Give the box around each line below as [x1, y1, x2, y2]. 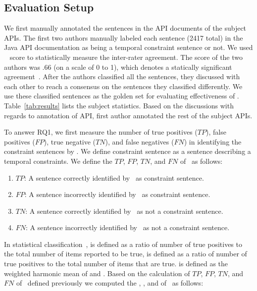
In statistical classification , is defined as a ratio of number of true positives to [4, 239, 242, 249]
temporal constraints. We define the [4, 155, 112, 166]
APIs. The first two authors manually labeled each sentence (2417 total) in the [4, 32, 243, 43]
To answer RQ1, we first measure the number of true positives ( [4, 127, 198, 137]
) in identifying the [184, 136, 242, 146]
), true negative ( [44, 136, 96, 146]
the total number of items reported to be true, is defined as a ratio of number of [4, 248, 247, 259]
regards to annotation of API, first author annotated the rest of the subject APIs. [4, 110, 253, 120]
